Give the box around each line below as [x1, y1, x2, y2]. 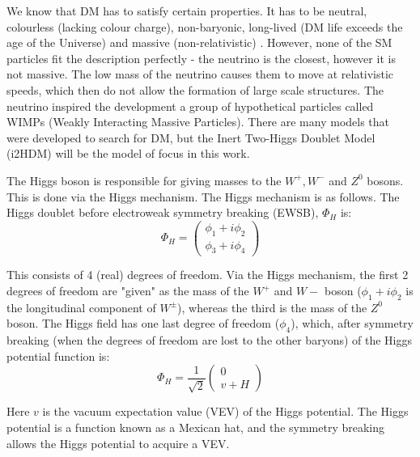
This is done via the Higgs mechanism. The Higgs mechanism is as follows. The [6, 188, 400, 205]
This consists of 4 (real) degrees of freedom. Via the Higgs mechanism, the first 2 [6, 266, 409, 283]
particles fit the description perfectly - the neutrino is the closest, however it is [6, 49, 396, 66]
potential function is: [6, 347, 110, 364]
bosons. [367, 171, 404, 188]
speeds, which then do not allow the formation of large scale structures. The [6, 81, 384, 98]
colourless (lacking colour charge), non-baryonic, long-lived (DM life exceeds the [6, 18, 403, 35]
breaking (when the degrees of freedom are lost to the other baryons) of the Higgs [6, 332, 413, 349]
